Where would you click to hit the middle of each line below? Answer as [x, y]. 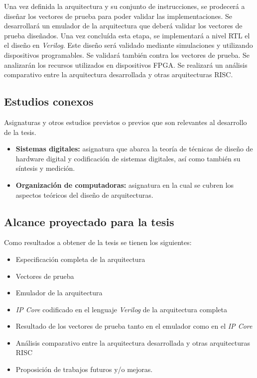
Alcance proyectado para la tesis [89, 221]
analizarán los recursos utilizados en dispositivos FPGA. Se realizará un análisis [126, 64]
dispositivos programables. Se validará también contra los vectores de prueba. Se [127, 55]
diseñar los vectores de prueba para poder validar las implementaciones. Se [118, 16]
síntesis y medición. [45, 168]
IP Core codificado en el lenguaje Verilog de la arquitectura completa [121, 309]
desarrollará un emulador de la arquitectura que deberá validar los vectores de [123, 26]
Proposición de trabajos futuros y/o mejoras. [84, 369]
